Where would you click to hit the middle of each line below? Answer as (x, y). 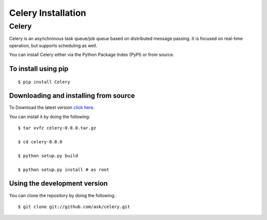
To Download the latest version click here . (52, 108)
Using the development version (59, 184)
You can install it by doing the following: (50, 117)
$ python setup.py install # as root (64, 170)
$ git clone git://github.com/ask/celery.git (74, 207)
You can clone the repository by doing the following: (62, 195)
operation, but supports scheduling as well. (53, 45)
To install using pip (39, 68)
